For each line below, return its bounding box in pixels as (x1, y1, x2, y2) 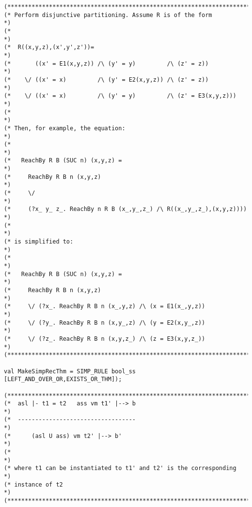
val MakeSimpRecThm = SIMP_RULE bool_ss (4, 367, 136, 375)
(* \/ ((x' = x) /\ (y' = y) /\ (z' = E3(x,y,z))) (4, 92, 236, 100)
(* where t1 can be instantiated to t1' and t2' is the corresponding (4, 465, 236, 472)
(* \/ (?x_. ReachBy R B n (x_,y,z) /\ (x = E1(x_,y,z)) (4, 303, 205, 310)
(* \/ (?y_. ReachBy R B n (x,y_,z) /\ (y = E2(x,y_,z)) (4, 319, 205, 326)
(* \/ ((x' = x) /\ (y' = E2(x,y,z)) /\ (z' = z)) (4, 76, 209, 83)
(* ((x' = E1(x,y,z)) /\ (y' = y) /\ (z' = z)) (4, 60, 209, 67)
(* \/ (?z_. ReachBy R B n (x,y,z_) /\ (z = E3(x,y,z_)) (4, 335, 205, 342)
